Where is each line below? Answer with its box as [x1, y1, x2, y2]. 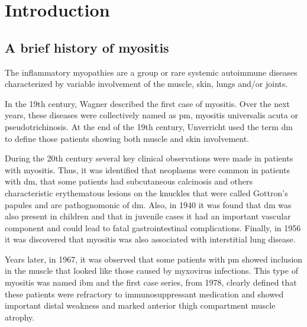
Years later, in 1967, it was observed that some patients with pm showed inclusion [5, 252, 303, 265]
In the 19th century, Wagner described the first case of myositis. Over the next [5, 97, 290, 109]
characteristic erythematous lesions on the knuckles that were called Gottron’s [5, 186, 288, 199]
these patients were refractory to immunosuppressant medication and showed [5, 287, 284, 300]
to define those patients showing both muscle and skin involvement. [5, 132, 249, 144]
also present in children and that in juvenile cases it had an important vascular [5, 210, 291, 222]
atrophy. [5, 310, 35, 323]
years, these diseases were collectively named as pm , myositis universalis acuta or [5, 109, 298, 121]
